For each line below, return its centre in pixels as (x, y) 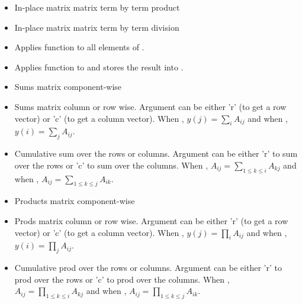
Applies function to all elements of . (79, 47)
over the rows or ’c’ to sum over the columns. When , (111, 165)
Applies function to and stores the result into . (99, 67)
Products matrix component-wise (75, 201)
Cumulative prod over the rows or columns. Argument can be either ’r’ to (148, 268)
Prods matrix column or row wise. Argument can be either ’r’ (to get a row (151, 220)
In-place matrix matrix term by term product (97, 7)
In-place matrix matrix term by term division (97, 27)
